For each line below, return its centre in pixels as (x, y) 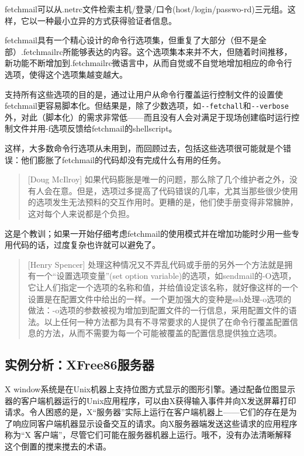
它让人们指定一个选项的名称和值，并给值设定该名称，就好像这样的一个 (163, 287)
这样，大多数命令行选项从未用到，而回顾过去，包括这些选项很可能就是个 (144, 148)
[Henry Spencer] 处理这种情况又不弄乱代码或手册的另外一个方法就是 (156, 264)
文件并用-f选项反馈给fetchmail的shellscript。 (95, 128)
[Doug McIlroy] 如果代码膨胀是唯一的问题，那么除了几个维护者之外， (158, 179)
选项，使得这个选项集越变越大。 (66, 74)
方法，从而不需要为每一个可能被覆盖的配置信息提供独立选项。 (163, 333)
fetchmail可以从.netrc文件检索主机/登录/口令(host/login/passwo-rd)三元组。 (146, 9)
